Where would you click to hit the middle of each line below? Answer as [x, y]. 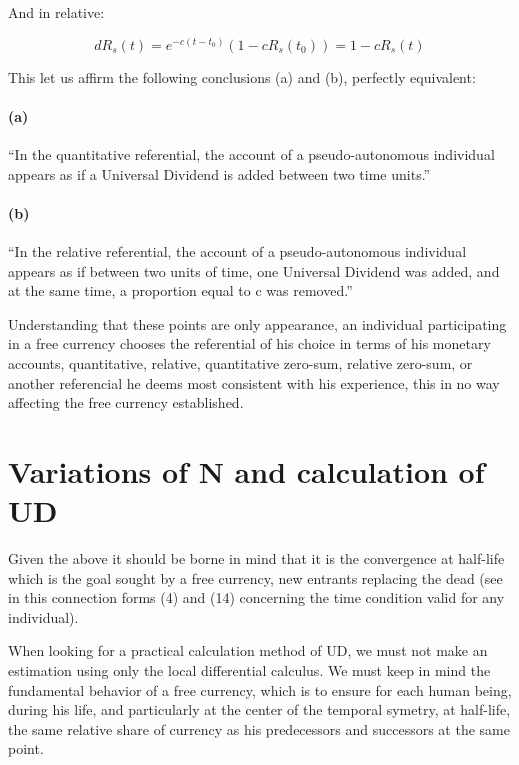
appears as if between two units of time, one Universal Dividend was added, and [254, 270]
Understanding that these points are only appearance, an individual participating [257, 323]
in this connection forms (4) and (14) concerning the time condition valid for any [256, 597]
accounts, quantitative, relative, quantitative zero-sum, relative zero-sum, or [240, 362]
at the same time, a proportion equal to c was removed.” [180, 290]
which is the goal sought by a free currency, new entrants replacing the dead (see [255, 577]
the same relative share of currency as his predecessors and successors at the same [259, 728]
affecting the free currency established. [126, 402]
